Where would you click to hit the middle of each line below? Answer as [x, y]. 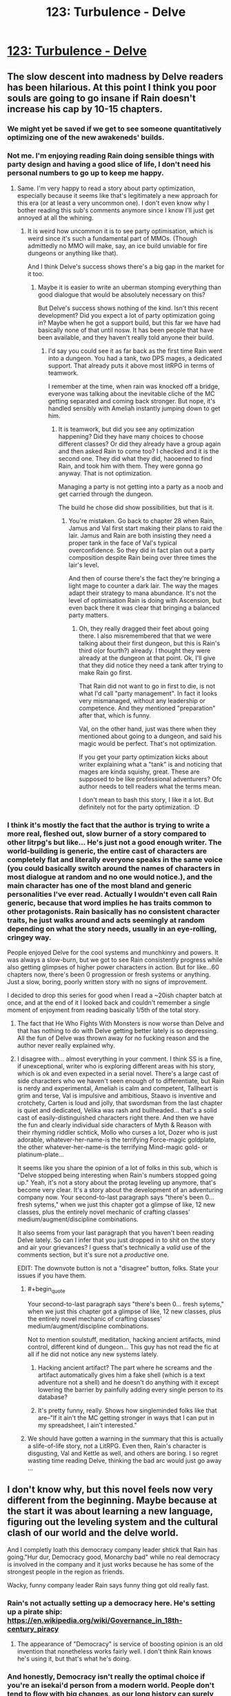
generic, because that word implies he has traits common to [110, 902]
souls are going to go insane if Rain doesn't [102, 98]
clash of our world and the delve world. [93, 1533]
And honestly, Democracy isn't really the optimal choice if [106, 1677]
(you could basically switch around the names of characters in [114, 868]
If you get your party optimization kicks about [143, 757]
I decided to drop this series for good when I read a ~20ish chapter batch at [115, 995]
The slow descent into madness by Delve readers [115, 76]
